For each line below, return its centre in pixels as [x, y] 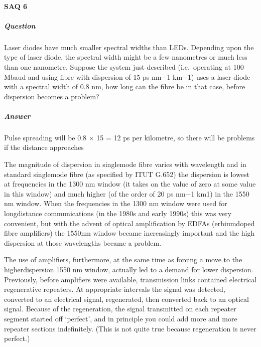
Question [20, 25]
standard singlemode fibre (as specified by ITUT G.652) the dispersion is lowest [127, 174]
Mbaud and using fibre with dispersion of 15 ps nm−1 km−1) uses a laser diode [127, 76]
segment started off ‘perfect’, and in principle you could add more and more [121, 318]
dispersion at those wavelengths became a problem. [83, 242]
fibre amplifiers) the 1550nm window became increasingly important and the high [129, 233]
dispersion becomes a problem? [52, 96]
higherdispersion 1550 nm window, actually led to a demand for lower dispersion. [129, 269]
